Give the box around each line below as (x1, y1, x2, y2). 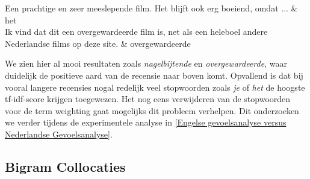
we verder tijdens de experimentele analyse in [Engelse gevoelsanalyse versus (5, 116, 287, 129)
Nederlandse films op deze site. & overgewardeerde (5, 37, 191, 49)
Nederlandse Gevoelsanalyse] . (5, 127, 113, 140)
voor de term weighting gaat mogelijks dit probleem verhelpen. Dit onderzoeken (5, 104, 299, 117)
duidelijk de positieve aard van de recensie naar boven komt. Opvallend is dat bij (5, 68, 303, 81)
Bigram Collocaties (5, 157, 126, 175)
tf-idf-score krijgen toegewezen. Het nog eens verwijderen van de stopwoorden (5, 93, 291, 105)
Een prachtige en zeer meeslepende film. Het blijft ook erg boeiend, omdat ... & (5, 2, 298, 14)
